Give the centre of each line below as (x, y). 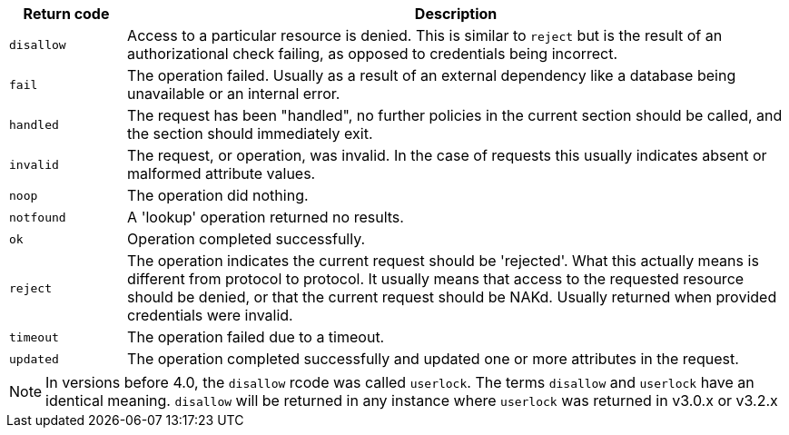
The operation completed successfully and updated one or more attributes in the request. (433, 359)
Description (456, 14)
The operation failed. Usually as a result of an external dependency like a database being (432, 75)
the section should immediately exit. (250, 133)
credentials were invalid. (210, 315)
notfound (38, 217)
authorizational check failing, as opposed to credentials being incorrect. (373, 54)
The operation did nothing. (218, 195)
